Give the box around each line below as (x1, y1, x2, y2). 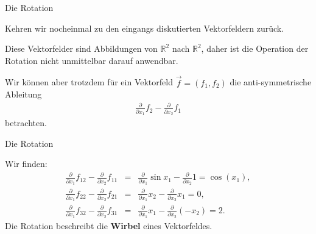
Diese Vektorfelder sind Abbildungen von (5, 42, 158, 55)
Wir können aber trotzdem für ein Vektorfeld (5, 76, 173, 88)
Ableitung (5, 88, 42, 101)
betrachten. (5, 116, 47, 129)
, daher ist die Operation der (201, 42, 309, 55)
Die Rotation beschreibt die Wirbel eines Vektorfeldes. (5, 219, 212, 232)
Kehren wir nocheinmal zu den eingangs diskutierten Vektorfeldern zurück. (5, 21, 284, 34)
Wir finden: (5, 157, 47, 170)
